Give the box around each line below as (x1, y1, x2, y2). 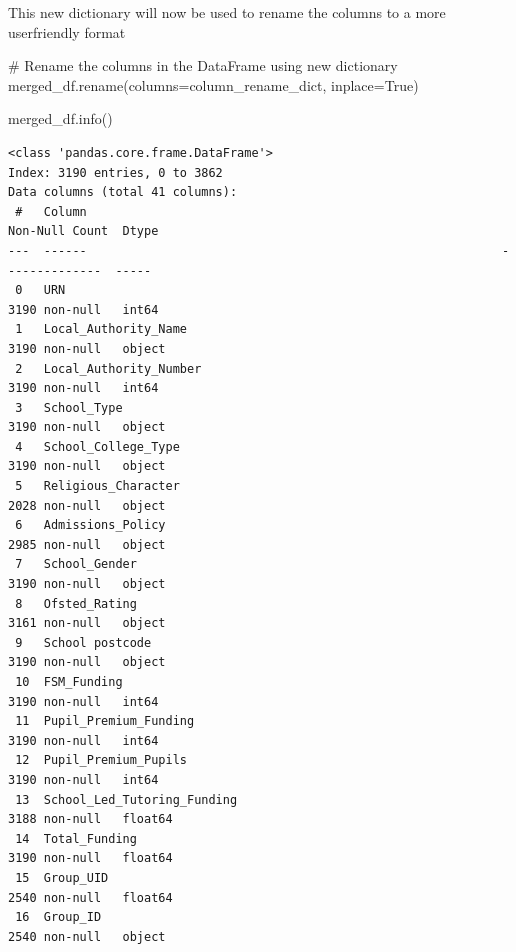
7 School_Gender (15, 557, 137, 572)
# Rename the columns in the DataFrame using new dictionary (8, 55, 398, 76)
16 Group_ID (15, 910, 102, 925)
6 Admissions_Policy (15, 518, 166, 533)
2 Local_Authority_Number (15, 361, 202, 376)
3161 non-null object (8, 616, 166, 631)
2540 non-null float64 (8, 890, 173, 905)
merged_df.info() (8, 108, 113, 129)
